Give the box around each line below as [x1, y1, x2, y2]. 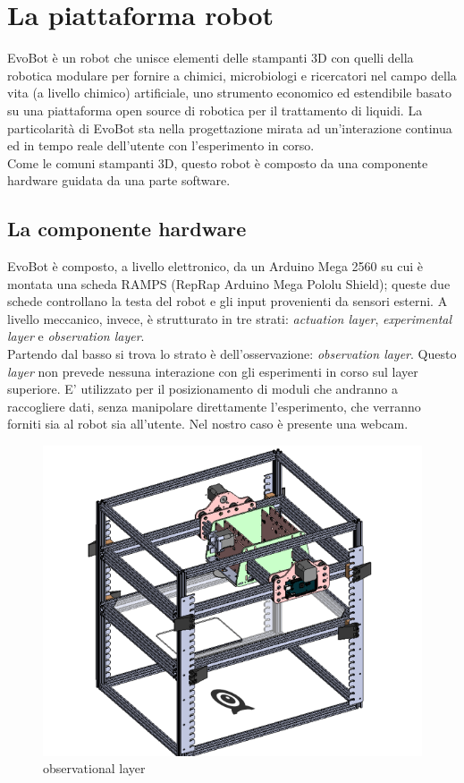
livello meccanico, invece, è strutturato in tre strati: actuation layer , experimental [7, 309, 452, 328]
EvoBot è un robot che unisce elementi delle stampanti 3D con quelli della [7, 48, 414, 67]
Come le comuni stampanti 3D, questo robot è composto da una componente [7, 153, 428, 172]
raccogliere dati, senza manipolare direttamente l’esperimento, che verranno [7, 396, 421, 415]
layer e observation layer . [7, 327, 145, 345]
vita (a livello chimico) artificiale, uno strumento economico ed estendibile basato [7, 83, 451, 102]
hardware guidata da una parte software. [7, 171, 231, 190]
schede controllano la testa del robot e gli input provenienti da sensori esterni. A [7, 292, 448, 311]
